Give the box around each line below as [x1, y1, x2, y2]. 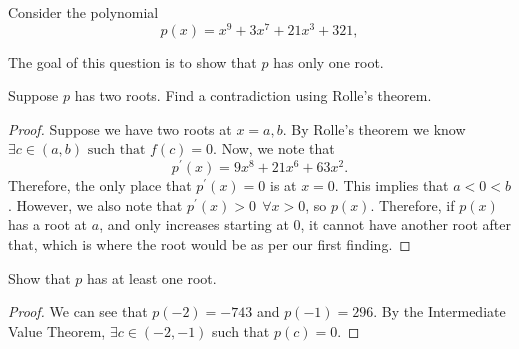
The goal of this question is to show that [8, 51, 257, 72]
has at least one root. [87, 267, 217, 288]
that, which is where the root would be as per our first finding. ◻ [8, 233, 411, 254]
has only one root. [273, 51, 384, 72]
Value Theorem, [8, 320, 106, 341]
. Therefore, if [370, 194, 455, 215]
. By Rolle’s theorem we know [282, 118, 466, 139]
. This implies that [334, 175, 449, 196]
